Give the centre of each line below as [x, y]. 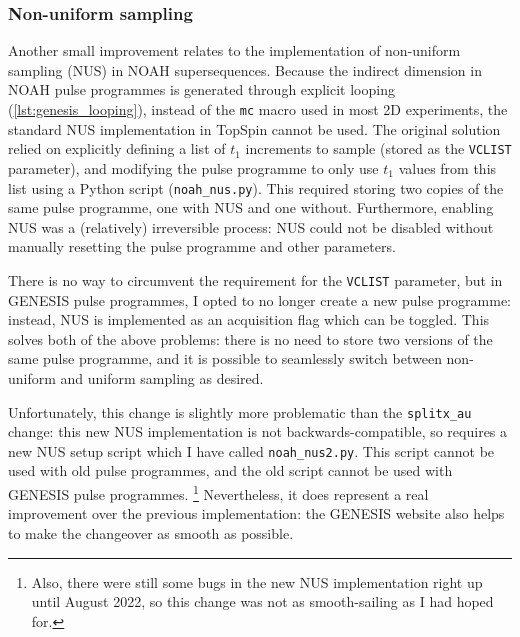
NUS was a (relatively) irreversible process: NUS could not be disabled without [251, 226]
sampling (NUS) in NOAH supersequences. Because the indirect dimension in [245, 69]
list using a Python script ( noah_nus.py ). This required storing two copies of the [256, 187]
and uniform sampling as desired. [162, 377]
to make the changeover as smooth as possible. [151, 532]
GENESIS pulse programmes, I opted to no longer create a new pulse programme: [259, 299]
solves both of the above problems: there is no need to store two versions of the [250, 338]
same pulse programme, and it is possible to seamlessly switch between [225, 358]
